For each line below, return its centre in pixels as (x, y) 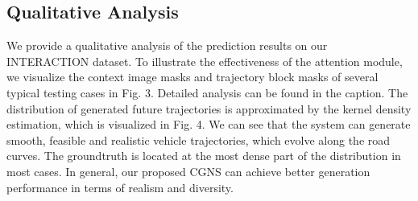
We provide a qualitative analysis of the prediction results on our (167, 45)
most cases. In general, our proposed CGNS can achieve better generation (188, 171)
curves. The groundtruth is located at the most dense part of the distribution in (204, 156)
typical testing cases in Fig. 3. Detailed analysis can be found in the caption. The (207, 92)
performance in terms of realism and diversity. (120, 187)
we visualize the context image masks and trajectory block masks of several (192, 77)
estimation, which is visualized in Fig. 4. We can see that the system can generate (209, 124)
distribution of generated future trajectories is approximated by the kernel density (209, 108)
